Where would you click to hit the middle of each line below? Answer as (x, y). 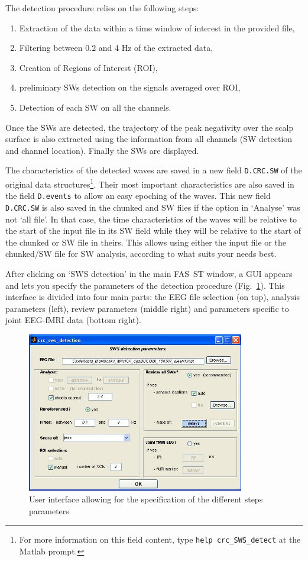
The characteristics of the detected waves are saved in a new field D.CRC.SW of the (154, 170)
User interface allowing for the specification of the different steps (146, 499)
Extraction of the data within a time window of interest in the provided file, (157, 28)
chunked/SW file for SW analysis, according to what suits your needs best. (141, 254)
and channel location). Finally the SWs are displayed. (102, 150)
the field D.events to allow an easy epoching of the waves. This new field (138, 196)
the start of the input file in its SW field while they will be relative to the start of (153, 230)
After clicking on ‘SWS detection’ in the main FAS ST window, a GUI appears (149, 273)
